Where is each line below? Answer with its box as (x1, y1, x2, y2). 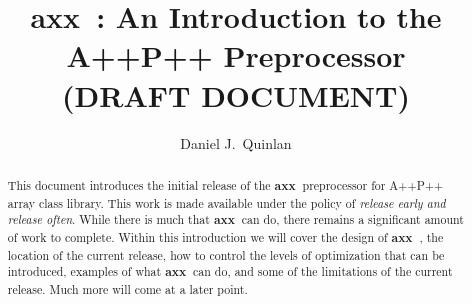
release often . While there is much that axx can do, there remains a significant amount (7, 211, 464, 229)
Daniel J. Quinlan (180, 132, 292, 153)
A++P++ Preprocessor (66, 35, 406, 76)
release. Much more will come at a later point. (7, 280, 248, 297)
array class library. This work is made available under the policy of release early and (7, 194, 446, 211)
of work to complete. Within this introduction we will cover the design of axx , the (7, 228, 444, 246)
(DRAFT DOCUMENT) (62, 74, 410, 115)
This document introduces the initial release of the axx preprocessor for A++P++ (7, 176, 444, 194)
